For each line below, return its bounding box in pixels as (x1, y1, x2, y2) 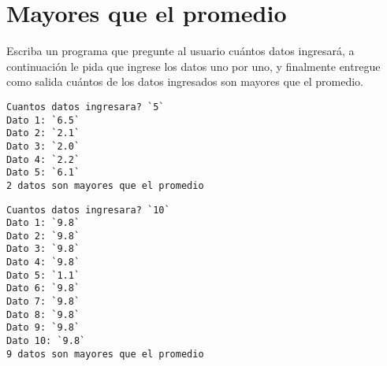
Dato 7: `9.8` (6, 296, 80, 308)
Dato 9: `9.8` (6, 322, 80, 334)
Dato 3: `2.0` (6, 140, 80, 152)
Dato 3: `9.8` (6, 243, 80, 255)
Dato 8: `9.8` (6, 309, 80, 320)
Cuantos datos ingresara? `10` (6, 204, 170, 216)
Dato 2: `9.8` (6, 230, 80, 242)
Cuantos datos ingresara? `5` (6, 101, 165, 113)
